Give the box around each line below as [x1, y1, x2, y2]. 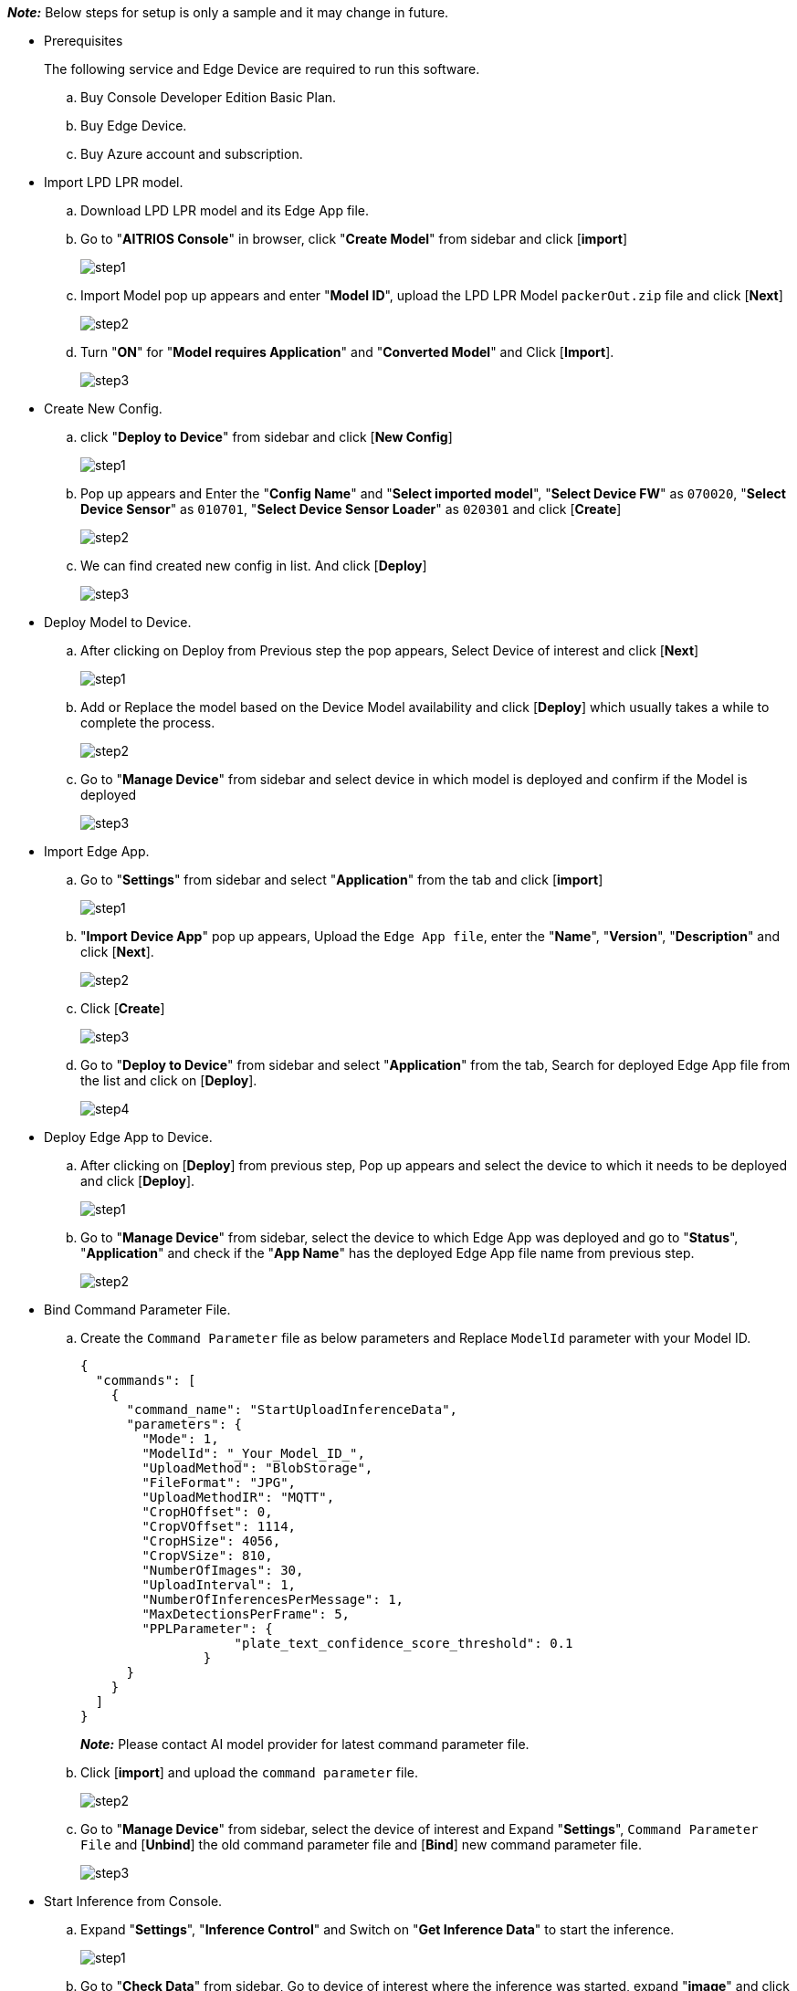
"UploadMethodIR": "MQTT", [142, 1490, 335, 1504]
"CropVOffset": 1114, [142, 1519, 297, 1534]
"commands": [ [95, 1373, 196, 1388]
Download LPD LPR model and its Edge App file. [80, 203, 370, 218]
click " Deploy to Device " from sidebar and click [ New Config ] [80, 429, 453, 445]
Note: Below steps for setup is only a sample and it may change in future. [7, 5, 449, 20]
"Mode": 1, [142, 1431, 219, 1446]
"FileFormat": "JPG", [142, 1475, 297, 1490]
